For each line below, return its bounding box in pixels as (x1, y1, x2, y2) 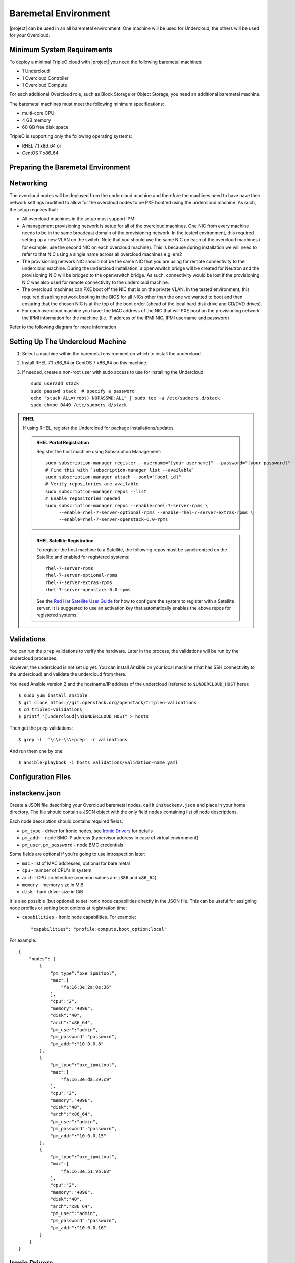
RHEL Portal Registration (36, 439, 89, 445)
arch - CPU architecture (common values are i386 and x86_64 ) (22, 875, 157, 881)
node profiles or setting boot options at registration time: (9, 905, 127, 911)
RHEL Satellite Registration (36, 537, 94, 543)
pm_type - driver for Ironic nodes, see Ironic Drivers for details (22, 828, 153, 834)
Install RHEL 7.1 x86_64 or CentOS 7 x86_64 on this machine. (22, 360, 148, 366)
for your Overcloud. (9, 32, 51, 38)
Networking (9, 179, 48, 187)
